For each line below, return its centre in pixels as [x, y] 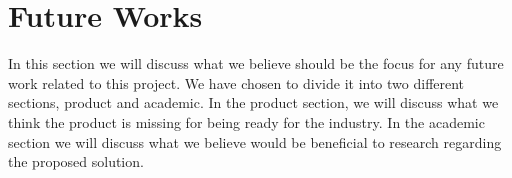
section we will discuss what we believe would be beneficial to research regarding [255, 141]
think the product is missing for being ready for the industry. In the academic [246, 121]
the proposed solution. [76, 161]
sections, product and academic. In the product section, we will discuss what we [253, 102]
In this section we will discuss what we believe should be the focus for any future [256, 63]
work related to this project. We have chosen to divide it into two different [236, 82]
